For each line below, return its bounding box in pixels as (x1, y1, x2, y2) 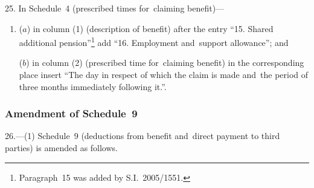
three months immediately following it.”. (19, 80, 167, 92)
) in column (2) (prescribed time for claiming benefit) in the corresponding (26, 56, 304, 69)
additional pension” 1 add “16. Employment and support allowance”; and (19, 34, 289, 48)
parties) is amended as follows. (5, 141, 118, 154)
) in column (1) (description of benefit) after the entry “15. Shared (27, 22, 274, 34)
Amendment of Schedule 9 (5, 106, 138, 121)
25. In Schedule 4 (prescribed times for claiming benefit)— (5, 2, 225, 14)
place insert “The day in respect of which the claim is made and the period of (19, 68, 309, 81)
